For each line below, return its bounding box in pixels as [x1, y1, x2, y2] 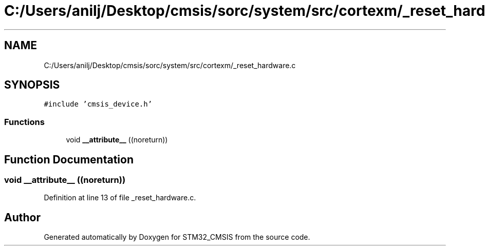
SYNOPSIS [4, 78, 60, 92]
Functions [4, 116, 45, 127]
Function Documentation [4, 153, 134, 166]
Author [4, 211, 41, 224]
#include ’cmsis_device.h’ [44, 100, 153, 109]
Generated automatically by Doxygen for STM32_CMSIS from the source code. [44, 233, 310, 242]
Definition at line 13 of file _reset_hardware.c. [44, 193, 196, 202]
